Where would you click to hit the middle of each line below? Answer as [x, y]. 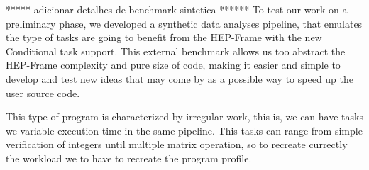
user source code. [43, 92]
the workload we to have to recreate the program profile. [129, 158]
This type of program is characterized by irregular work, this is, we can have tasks [184, 117]
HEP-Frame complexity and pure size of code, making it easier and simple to [173, 65]
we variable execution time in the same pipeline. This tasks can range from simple [184, 130]
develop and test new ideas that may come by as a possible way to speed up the [180, 78]
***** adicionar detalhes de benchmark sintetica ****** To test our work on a [177, 9]
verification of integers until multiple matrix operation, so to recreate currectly [177, 144]
